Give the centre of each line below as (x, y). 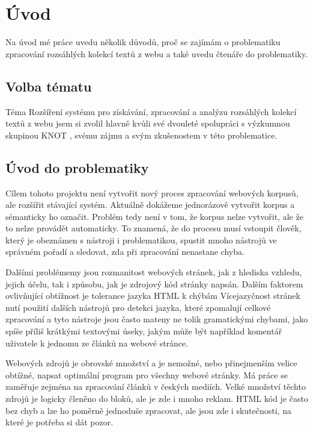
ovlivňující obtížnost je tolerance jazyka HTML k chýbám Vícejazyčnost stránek (153, 296)
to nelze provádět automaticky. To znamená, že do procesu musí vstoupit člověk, (153, 228)
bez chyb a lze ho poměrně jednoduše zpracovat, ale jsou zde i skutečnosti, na (148, 410)
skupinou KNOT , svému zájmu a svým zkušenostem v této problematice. (141, 135)
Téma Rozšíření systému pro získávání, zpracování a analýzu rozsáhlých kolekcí (151, 111)
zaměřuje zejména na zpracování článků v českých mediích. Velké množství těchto (156, 387)
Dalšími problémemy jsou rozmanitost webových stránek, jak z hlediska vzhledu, (154, 272)
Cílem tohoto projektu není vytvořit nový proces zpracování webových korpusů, (152, 193)
